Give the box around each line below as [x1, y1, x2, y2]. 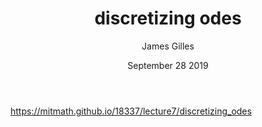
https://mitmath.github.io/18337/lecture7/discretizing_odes [10, 105, 252, 117]
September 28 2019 [127, 59, 209, 71]
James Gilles [141, 40, 195, 52]
